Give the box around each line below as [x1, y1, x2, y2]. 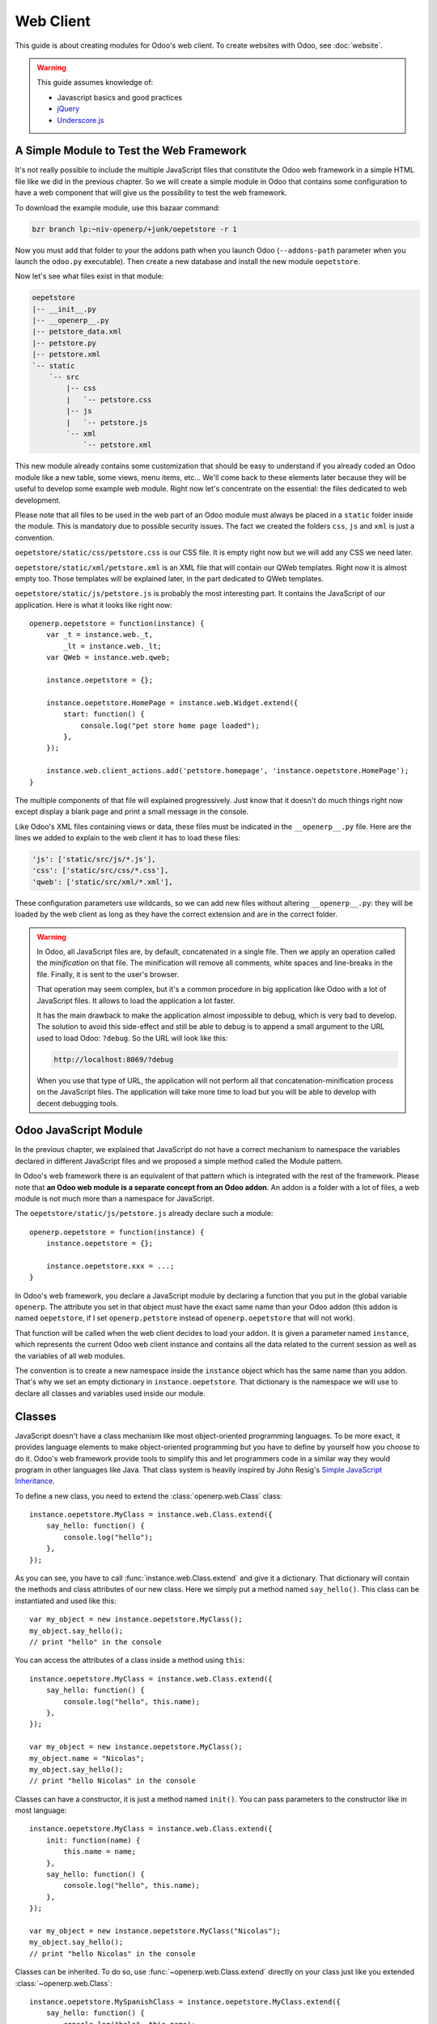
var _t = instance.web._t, [45, 630, 154, 640]
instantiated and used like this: [15, 1596, 117, 1605]
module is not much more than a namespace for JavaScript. [15, 1193, 214, 1203]
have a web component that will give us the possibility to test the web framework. [15, 188, 287, 198]
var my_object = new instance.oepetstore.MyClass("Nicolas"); [29, 1926, 282, 1935]
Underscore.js [57, 115, 104, 125]
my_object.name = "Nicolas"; [29, 1754, 145, 1762]
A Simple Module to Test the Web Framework [15, 144, 247, 158]
